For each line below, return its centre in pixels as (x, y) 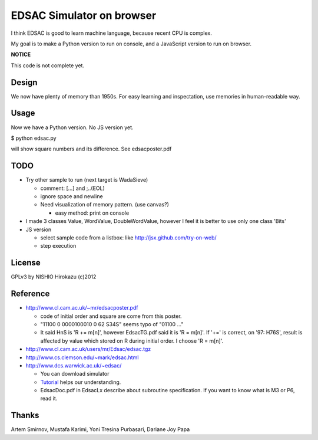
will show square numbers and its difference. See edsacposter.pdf (91, 149)
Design (24, 82)
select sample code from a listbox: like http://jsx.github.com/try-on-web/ (129, 237)
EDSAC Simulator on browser (84, 15)
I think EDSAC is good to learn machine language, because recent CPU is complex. (111, 33)
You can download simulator (75, 374)
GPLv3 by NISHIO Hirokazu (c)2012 (54, 277)
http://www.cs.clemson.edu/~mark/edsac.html (82, 357)
